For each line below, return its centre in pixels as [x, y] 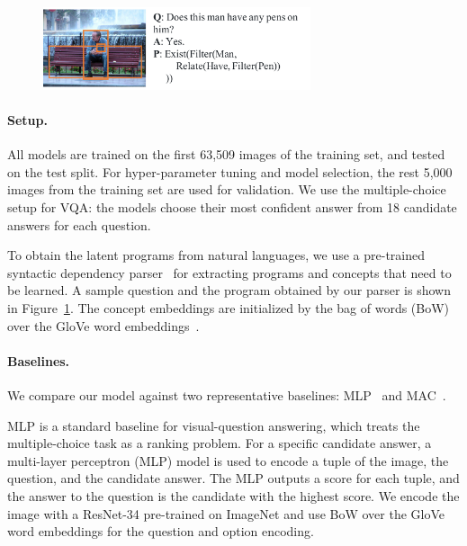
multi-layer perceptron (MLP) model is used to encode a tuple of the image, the [228, 460]
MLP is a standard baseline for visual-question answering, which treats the [214, 425]
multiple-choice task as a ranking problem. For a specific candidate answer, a [220, 443]
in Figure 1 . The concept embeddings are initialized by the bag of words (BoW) [229, 308]
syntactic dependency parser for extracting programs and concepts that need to [229, 272]
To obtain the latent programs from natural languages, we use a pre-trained [216, 255]
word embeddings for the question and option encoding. [161, 531]
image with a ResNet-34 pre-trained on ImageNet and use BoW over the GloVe [226, 513]
